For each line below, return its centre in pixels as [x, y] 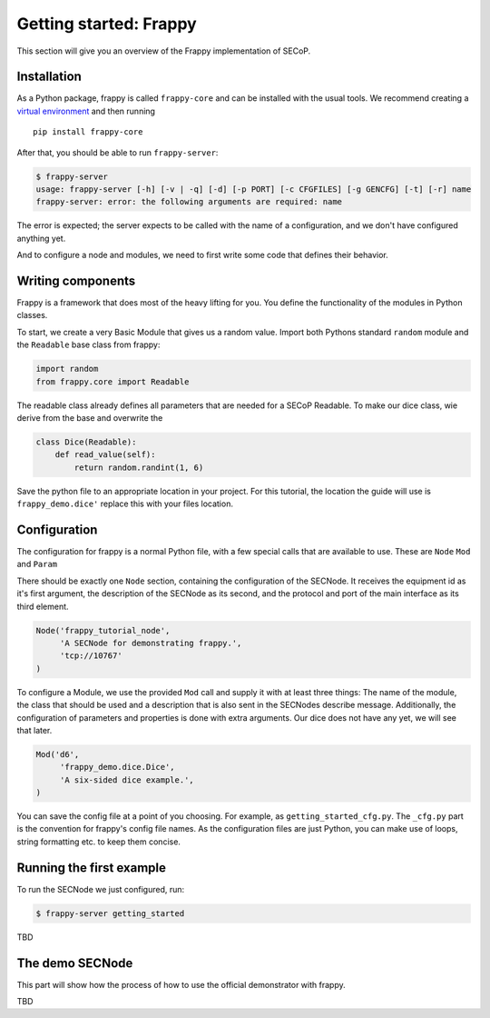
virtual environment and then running [86, 111]
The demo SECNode [75, 963]
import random [67, 369]
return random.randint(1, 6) [139, 467]
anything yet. [41, 238]
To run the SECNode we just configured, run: [101, 889]
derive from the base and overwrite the [90, 417]
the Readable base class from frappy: [88, 344]
